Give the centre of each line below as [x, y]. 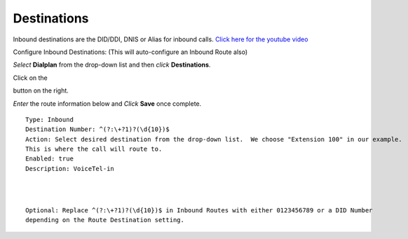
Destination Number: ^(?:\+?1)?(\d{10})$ [97, 129]
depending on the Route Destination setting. [105, 220]
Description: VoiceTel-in [70, 169]
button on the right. [41, 90]
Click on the [30, 78]
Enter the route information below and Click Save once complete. [107, 103]
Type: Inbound [49, 120]
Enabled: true [49, 159]
